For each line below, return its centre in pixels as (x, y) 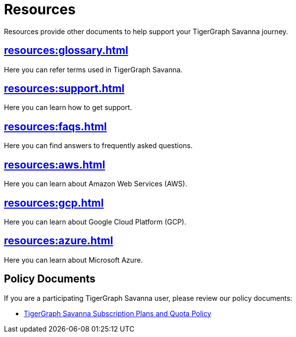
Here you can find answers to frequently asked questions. (98, 146)
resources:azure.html (59, 241)
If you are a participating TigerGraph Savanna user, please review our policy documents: (148, 298)
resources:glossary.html (66, 51)
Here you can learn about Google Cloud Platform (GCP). (95, 222)
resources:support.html (64, 89)
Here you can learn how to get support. (68, 108)
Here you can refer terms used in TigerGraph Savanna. (93, 69)
